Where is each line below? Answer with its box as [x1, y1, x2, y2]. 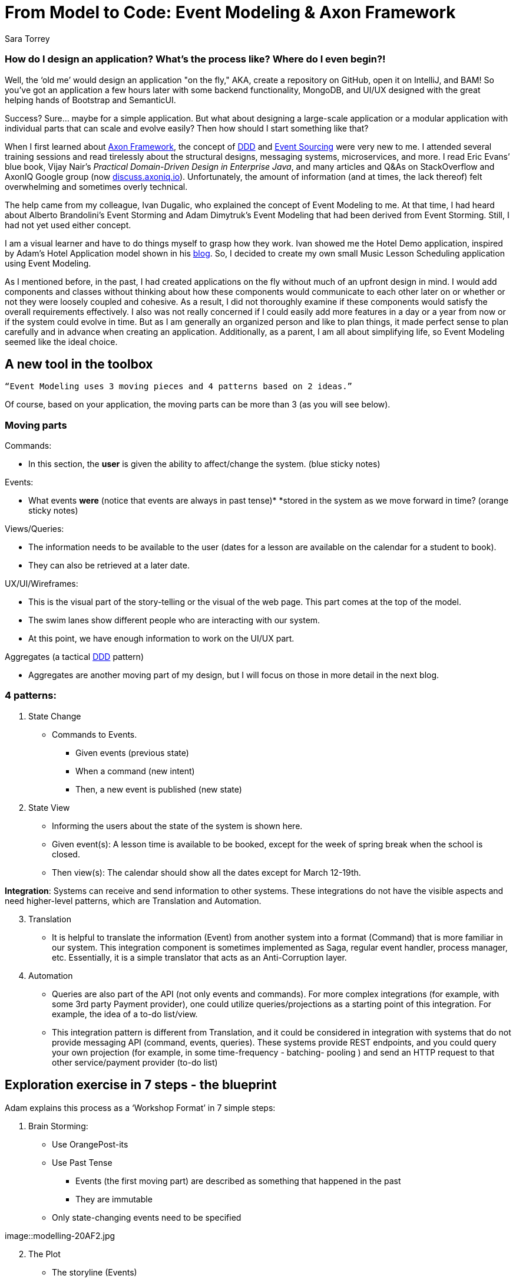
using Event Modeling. [5, 258, 91, 268]
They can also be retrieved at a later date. [28, 560, 190, 571]
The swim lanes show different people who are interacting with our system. [28, 615, 320, 626]
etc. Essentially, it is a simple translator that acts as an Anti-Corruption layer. [52, 952, 347, 962]
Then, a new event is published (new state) [75, 784, 242, 794]
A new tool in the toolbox [5, 356, 153, 372]
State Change [28, 711, 81, 721]
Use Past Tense [52, 1157, 113, 1168]
